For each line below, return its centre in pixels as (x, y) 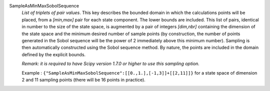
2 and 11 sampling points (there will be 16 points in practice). (84, 80)
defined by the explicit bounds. (54, 54)
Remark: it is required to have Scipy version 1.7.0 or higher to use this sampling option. (111, 64)
